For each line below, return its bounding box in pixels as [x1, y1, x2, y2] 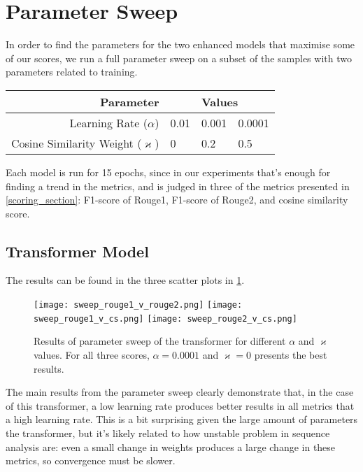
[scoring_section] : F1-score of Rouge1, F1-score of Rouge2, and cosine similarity [6, 192, 348, 207]
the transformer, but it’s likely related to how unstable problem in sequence [6, 425, 330, 440]
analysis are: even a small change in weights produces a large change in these [6, 439, 336, 454]
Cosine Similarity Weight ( [11, 134, 142, 151]
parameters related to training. [6, 64, 138, 79]
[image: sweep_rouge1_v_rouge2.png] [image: [34, 300, 243, 310]
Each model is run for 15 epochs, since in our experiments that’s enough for [6, 164, 331, 179]
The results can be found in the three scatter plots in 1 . [6, 273, 245, 287]
